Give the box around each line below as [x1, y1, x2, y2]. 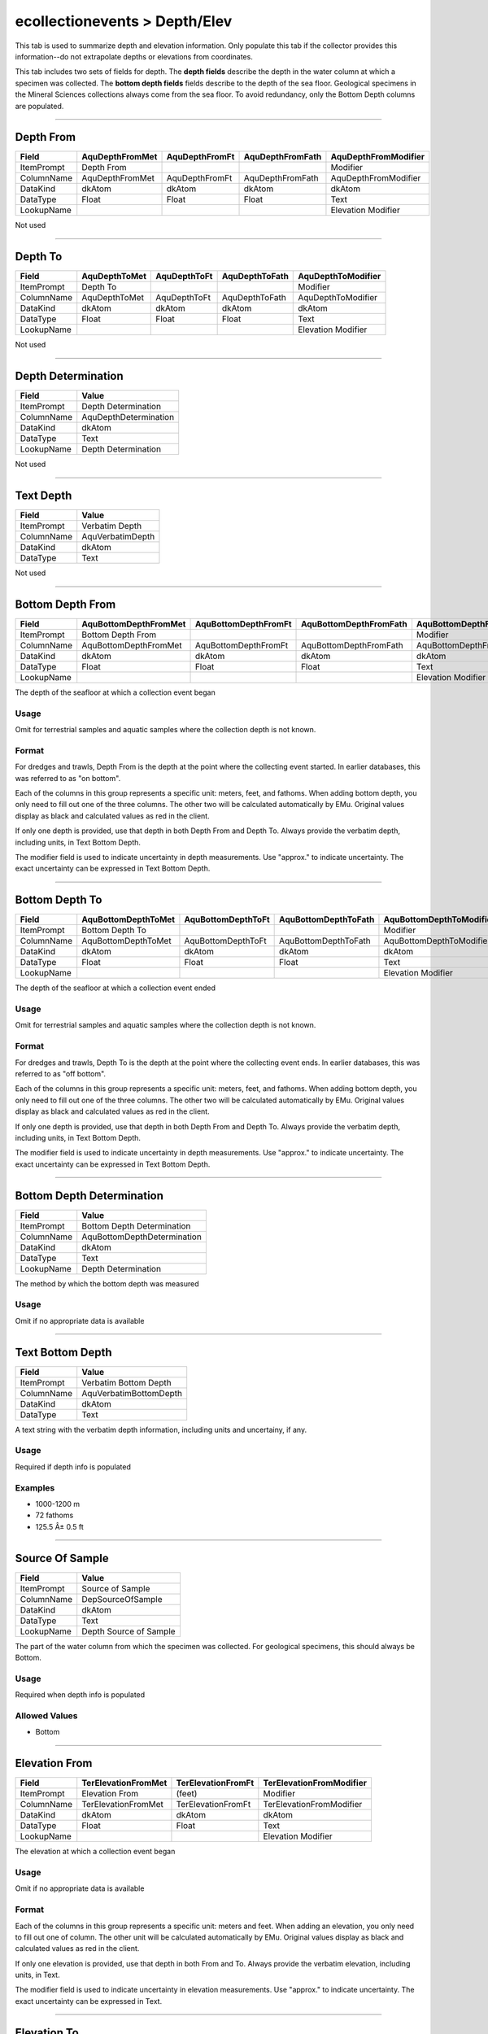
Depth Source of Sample [81, 1626, 176, 1637]
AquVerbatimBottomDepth [81, 1387, 183, 1399]
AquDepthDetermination [81, 412, 175, 423]
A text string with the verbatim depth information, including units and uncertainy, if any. [15, 1425, 307, 1434]
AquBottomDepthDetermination [81, 1231, 203, 1242]
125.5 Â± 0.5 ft [35, 1521, 85, 1531]
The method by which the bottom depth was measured [15, 1278, 199, 1289]
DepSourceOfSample [81, 1593, 163, 1604]
